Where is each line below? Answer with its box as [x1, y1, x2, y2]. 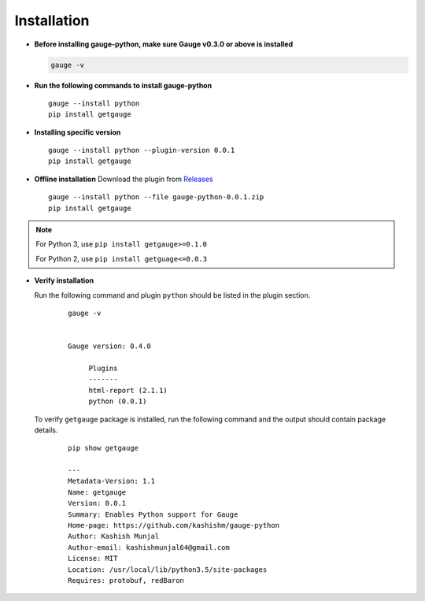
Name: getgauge [68, 488, 127, 496]
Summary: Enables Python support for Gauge [68, 510, 238, 519]
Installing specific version [34, 127, 121, 137]
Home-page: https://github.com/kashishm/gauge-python [68, 521, 279, 530]
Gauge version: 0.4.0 [68, 342, 151, 351]
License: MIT [68, 554, 118, 563]
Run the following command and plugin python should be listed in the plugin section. [34, 290, 311, 299]
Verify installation [34, 276, 94, 285]
